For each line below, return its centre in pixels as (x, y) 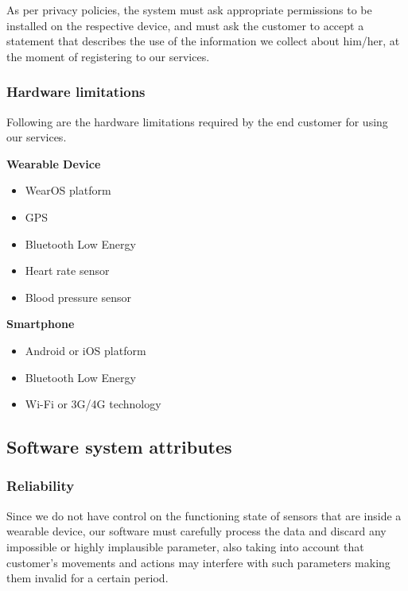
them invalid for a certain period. (87, 578)
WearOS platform (68, 190)
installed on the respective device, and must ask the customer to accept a (185, 25)
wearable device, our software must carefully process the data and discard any (196, 531)
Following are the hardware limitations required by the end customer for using (197, 121)
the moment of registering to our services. (108, 56)
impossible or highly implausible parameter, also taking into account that (185, 546)
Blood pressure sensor (78, 297)
